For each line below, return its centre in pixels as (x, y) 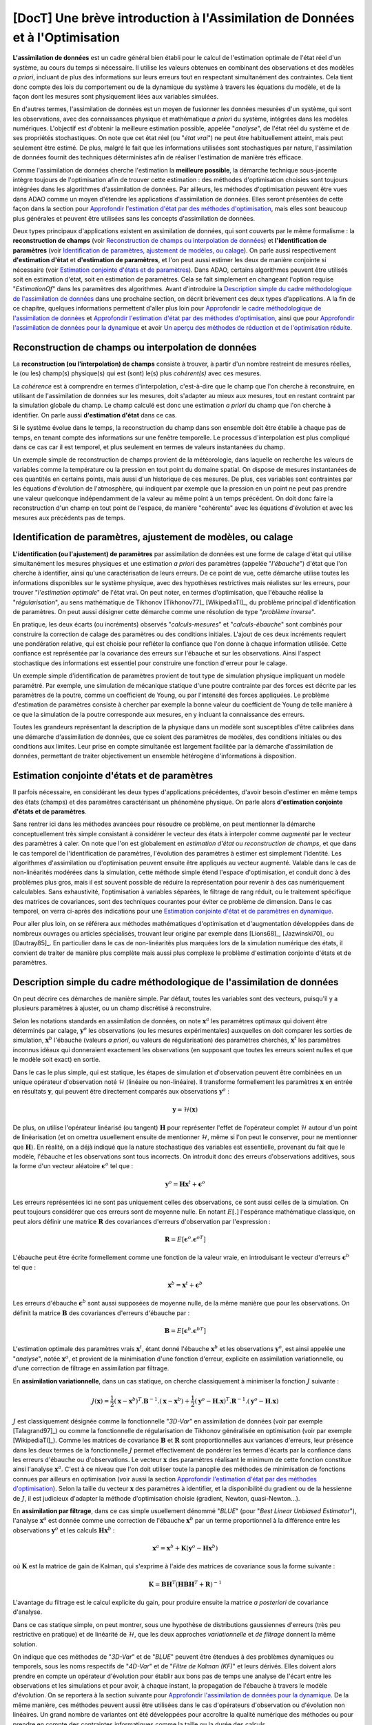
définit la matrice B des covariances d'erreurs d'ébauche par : (101, 1313)
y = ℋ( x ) (185, 1110)
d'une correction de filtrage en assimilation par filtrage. (91, 1368)
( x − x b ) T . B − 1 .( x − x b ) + (152, 1400)
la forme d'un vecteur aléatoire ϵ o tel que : (73, 1166)
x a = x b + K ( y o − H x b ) (185, 1547)
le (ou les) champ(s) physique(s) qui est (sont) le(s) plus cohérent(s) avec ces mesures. (137, 373)
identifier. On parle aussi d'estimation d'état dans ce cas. (95, 415)
